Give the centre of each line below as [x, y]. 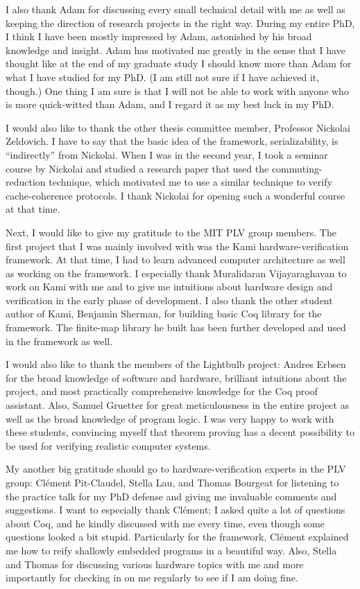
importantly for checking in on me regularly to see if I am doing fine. [152, 578]
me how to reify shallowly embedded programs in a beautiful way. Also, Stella [171, 550]
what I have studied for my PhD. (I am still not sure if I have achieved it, [163, 77]
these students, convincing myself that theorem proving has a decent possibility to [180, 432]
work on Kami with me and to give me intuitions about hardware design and [169, 287]
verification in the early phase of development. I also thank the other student [169, 300]
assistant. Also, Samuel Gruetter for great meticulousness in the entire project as [178, 405]
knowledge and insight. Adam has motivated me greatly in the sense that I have [175, 50]
